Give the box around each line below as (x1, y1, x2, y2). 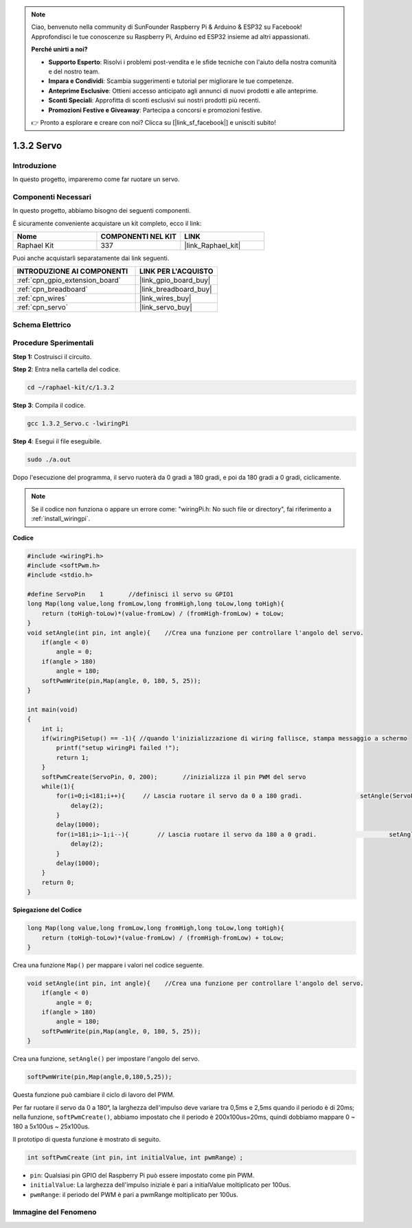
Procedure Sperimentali (12, 338, 94, 348)
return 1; (56, 754, 89, 761)
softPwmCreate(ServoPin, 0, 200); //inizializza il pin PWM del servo (41, 773, 306, 780)
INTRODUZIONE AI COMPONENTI (16, 266, 128, 276)
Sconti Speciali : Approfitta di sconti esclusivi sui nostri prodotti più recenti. (48, 96, 261, 104)
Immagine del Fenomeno (12, 1207, 97, 1217)
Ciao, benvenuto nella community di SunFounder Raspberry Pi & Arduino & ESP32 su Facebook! (31, 23, 302, 31)
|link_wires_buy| (139, 294, 192, 303)
